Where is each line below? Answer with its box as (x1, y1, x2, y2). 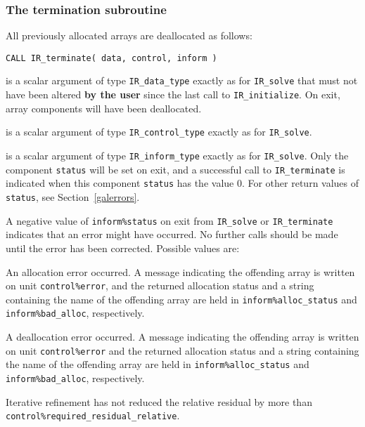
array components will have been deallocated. (6, 100, 202, 115)
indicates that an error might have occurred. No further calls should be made (6, 227, 338, 242)
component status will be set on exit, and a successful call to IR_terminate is (6, 162, 345, 176)
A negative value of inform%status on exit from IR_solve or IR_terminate (6, 213, 333, 228)
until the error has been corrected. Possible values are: (6, 240, 240, 255)
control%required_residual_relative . (6, 408, 180, 423)
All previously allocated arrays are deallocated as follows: (6, 28, 252, 43)
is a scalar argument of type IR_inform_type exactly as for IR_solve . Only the (6, 148, 349, 163)
